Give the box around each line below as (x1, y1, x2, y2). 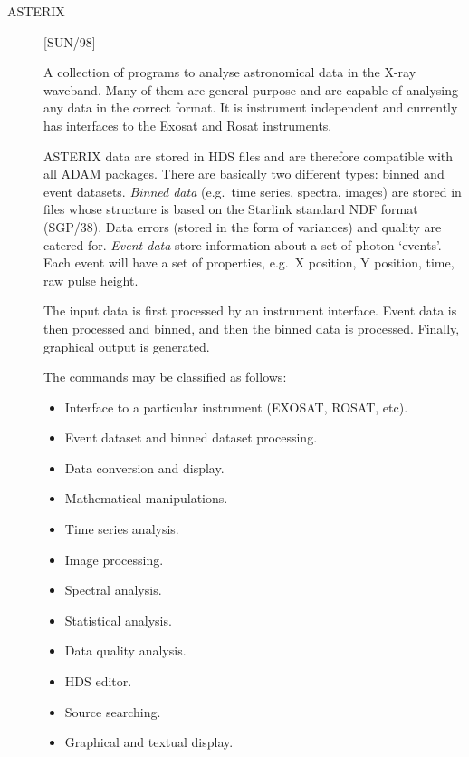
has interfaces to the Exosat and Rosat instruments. (43, 115, 332, 134)
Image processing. (64, 549, 164, 568)
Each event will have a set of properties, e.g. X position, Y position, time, (43, 253, 455, 272)
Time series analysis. (64, 519, 179, 539)
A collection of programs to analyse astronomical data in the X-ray (43, 63, 416, 82)
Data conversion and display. (64, 458, 225, 477)
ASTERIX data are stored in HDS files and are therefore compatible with (43, 146, 454, 165)
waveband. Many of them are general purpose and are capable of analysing (43, 80, 459, 99)
